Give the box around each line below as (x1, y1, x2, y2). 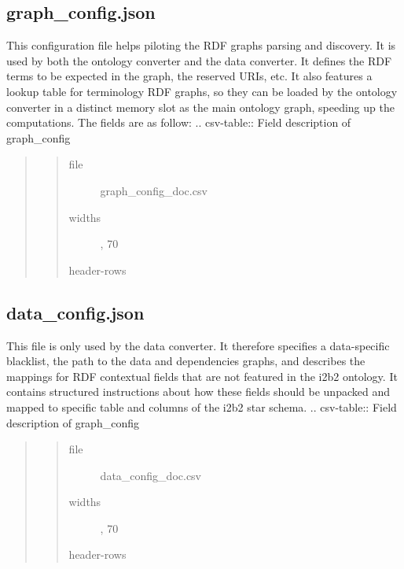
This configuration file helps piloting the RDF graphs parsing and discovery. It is (6, 37, 396, 54)
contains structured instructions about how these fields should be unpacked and (6, 383, 390, 400)
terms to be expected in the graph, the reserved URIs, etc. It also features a (6, 68, 373, 84)
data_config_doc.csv (100, 467, 202, 483)
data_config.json (6, 300, 145, 324)
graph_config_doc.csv (100, 182, 208, 198)
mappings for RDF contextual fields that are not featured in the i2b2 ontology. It (6, 368, 398, 384)
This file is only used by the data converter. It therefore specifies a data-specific (6, 337, 390, 353)
